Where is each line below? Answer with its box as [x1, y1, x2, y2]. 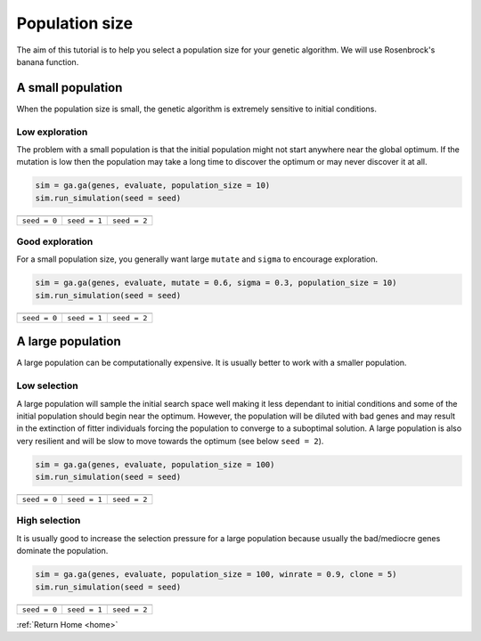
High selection [16, 515, 81, 527]
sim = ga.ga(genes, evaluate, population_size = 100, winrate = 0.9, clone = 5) [35, 570, 397, 580]
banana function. [16, 56, 79, 67]
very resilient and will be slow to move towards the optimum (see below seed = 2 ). [16, 435, 324, 446]
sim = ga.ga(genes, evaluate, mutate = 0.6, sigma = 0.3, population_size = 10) [35, 278, 397, 288]
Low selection [16, 379, 79, 392]
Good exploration [16, 236, 94, 248]
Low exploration [16, 126, 88, 138]
